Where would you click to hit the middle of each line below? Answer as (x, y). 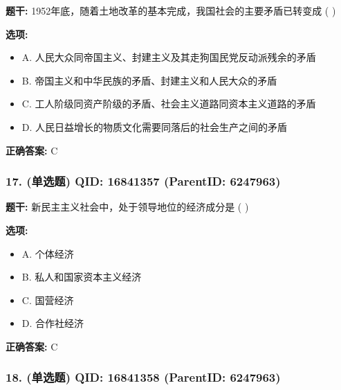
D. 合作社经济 (53, 323)
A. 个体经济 (48, 253)
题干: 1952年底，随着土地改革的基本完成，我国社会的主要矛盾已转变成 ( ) (171, 10)
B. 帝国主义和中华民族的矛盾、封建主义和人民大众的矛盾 (149, 80)
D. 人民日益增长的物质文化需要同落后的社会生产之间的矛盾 (155, 126)
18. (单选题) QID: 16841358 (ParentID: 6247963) (143, 377)
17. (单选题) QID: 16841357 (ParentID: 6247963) (143, 181)
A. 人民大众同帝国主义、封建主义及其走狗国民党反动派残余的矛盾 (169, 57)
